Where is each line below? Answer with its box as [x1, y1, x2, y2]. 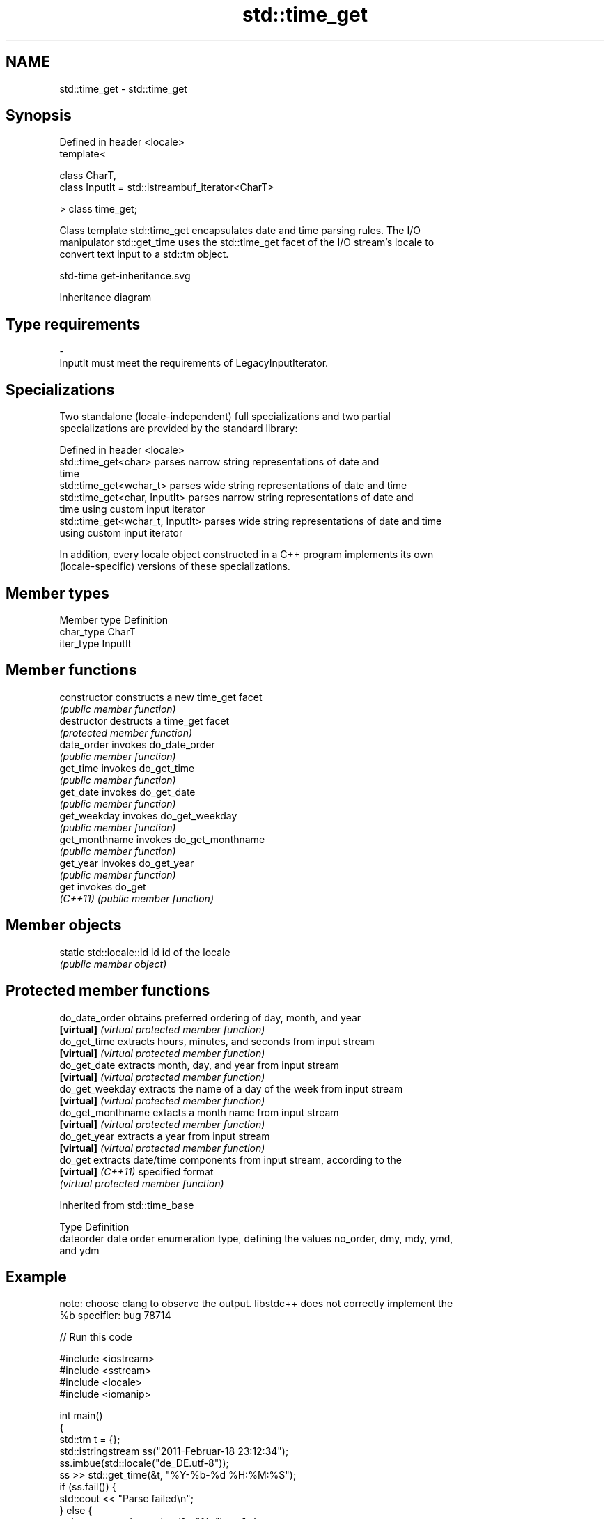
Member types [6, 584, 109, 602]
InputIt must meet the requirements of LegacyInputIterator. [59, 357, 329, 369]
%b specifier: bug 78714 [59, 1309, 171, 1322]
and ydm [59, 1244, 100, 1256]
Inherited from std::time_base [59, 1198, 194, 1211]
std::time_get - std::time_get [59, 82, 187, 95]
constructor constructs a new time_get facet [59, 691, 263, 703]
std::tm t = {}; [59, 1433, 120, 1446]
